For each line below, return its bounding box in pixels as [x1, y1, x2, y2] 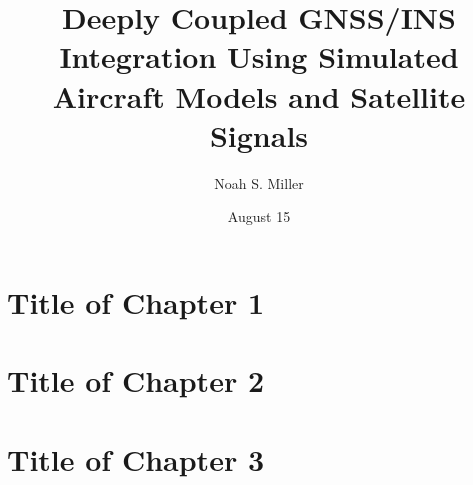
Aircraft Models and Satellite [52, 75, 466, 116]
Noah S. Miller [214, 172, 304, 193]
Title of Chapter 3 [7, 438, 264, 479]
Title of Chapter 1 [7, 281, 264, 322]
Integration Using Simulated [59, 36, 459, 77]
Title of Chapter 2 [7, 360, 264, 401]
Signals [209, 114, 309, 155]
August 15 [227, 206, 291, 227]
